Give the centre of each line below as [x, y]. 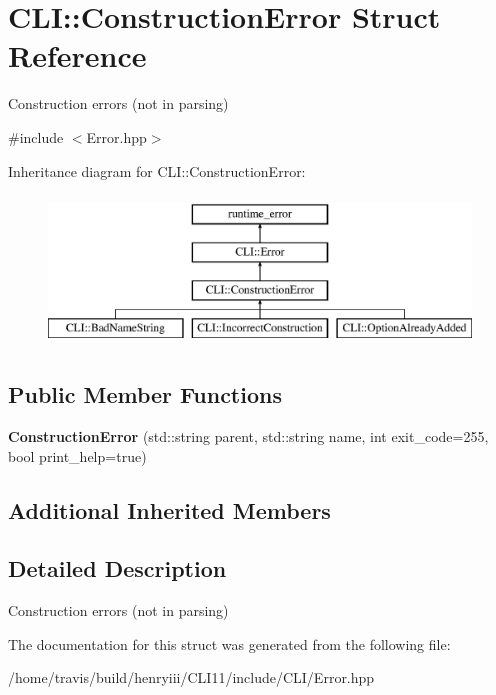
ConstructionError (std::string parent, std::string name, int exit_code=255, [248, 436]
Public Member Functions [145, 394]
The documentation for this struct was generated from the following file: [229, 643]
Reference [77, 55]
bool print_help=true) [77, 455]
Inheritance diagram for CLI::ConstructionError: [157, 170]
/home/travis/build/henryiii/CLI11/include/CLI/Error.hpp [191, 677]
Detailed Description [117, 568]
